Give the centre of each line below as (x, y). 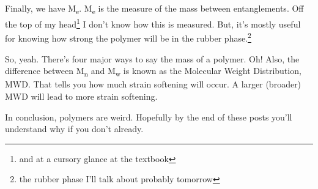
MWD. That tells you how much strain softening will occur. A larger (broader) (153, 84)
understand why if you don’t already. (74, 129)
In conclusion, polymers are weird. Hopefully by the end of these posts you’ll (149, 117)
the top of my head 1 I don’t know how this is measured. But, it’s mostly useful (153, 23)
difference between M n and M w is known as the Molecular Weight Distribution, (153, 72)
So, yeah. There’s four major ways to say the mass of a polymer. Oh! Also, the (152, 58)
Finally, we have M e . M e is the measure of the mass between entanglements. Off (154, 9)
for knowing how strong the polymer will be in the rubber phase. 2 (128, 37)
